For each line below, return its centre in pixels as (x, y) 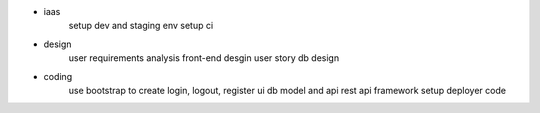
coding (58, 76)
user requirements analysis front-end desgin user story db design (204, 58)
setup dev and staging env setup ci (141, 26)
